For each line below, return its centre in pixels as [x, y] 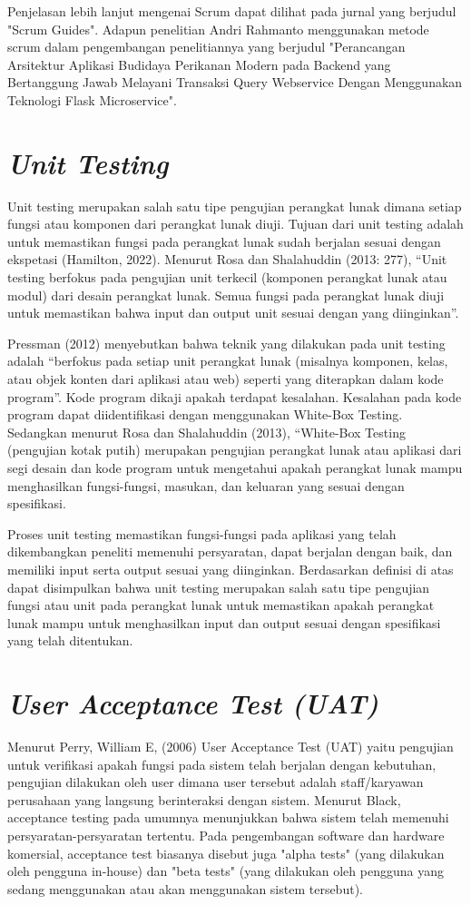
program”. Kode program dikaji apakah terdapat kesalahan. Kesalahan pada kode [235, 396]
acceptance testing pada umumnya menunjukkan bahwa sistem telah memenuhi [228, 817]
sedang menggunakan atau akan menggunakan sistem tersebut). [185, 888]
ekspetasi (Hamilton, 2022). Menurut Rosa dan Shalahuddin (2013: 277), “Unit [227, 259]
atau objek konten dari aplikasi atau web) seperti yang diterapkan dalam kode [226, 379]
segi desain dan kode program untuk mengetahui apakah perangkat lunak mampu [235, 467]
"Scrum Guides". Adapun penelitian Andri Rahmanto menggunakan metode [218, 29]
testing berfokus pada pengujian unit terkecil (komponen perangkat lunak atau [227, 277]
